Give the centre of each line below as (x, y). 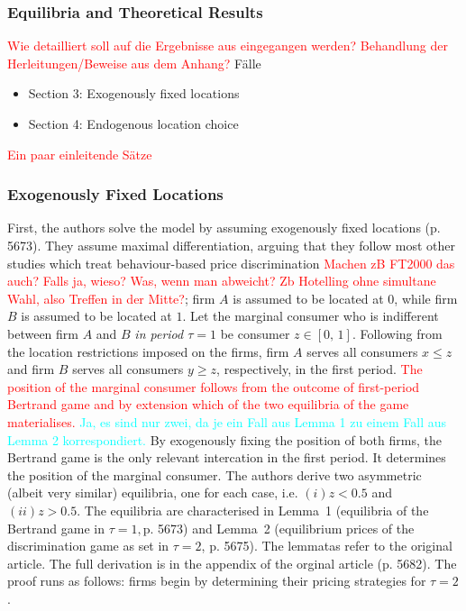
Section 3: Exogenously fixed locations (134, 93)
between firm (43, 333)
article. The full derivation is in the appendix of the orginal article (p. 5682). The (232, 563)
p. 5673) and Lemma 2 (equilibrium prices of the (279, 528)
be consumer (255, 333)
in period (159, 333)
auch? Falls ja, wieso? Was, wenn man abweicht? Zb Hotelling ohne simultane (222, 281)
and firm (31, 369)
